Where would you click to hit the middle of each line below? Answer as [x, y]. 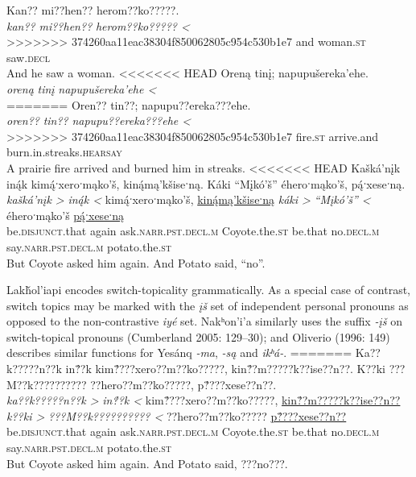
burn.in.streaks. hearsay [64, 152]
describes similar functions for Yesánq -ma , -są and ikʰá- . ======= [179, 353]
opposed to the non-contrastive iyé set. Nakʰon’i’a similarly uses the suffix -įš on [204, 321]
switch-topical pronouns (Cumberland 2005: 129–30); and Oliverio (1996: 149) [198, 336]
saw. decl [29, 57]
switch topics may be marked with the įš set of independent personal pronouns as [208, 305]
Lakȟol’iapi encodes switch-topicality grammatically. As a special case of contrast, [208, 290]
